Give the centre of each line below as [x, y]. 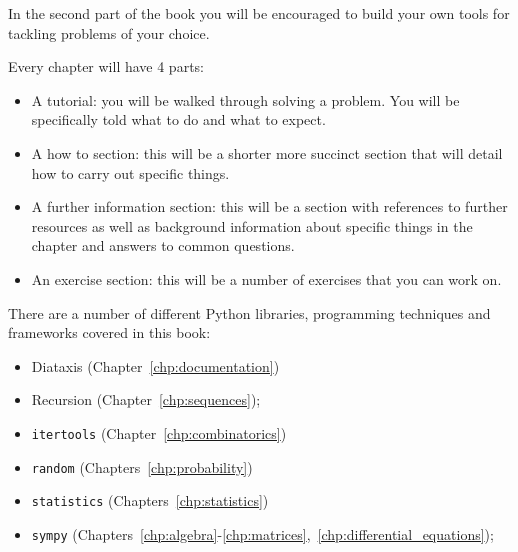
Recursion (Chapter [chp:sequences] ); [146, 399]
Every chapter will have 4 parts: [106, 66]
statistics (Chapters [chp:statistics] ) [150, 500]
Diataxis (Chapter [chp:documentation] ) [155, 365]
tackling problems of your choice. [109, 32]
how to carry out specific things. [130, 172]
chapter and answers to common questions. [163, 245]
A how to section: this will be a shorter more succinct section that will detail [267, 152]
